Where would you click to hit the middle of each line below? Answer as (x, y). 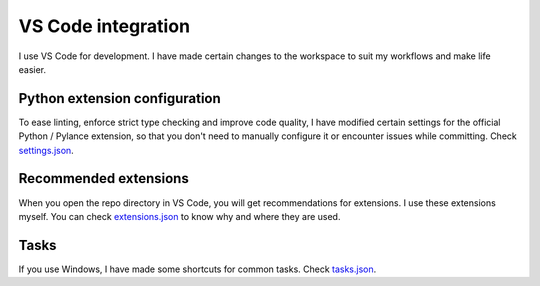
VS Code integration (104, 26)
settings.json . (46, 150)
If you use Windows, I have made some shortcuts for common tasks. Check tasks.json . (197, 269)
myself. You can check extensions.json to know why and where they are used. (179, 216)
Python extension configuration (120, 98)
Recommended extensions (103, 178)
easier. (32, 69)
